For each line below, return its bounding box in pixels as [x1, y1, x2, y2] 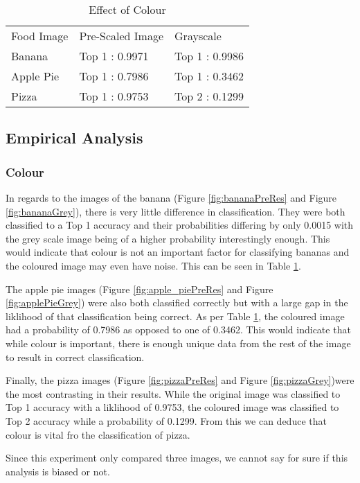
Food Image [11, 28, 69, 44]
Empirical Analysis [6, 127, 143, 148]
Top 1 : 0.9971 [79, 48, 149, 64]
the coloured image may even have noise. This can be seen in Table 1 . [6, 258, 301, 272]
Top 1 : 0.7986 [79, 68, 149, 84]
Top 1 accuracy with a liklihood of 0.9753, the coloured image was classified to [6, 400, 339, 414]
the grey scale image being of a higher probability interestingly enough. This [6, 231, 330, 245]
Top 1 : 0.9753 [79, 88, 149, 104]
